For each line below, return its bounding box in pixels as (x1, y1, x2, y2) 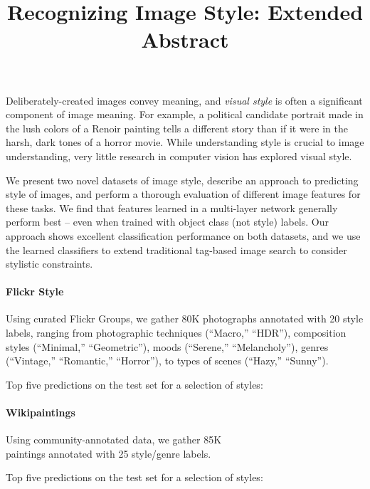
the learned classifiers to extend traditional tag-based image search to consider (6, 242, 347, 257)
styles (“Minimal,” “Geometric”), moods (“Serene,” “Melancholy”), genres (6, 339, 329, 354)
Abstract (141, 25, 229, 54)
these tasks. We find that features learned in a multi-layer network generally (6, 200, 338, 215)
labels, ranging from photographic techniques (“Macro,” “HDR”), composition (6, 325, 347, 340)
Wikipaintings (6, 405, 75, 420)
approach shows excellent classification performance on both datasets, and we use (6, 228, 361, 243)
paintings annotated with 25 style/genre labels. (6, 446, 211, 461)
